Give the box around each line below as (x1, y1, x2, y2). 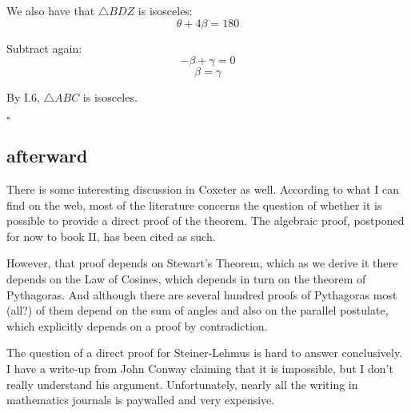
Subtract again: (6, 39, 82, 56)
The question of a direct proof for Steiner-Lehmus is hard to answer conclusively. (6, 344, 403, 361)
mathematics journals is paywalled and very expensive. (6, 391, 275, 408)
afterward (6, 143, 88, 168)
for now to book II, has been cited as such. (6, 227, 216, 244)
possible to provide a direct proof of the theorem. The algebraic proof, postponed (6, 212, 405, 229)
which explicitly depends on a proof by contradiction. (6, 317, 268, 334)
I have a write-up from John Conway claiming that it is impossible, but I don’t (6, 359, 393, 376)
